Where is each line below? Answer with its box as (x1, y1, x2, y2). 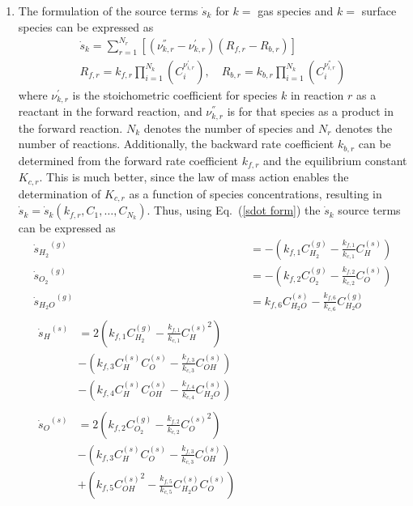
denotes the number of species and (143, 119, 315, 136)
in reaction (290, 86, 344, 103)
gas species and (258, 2, 334, 19)
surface (361, 2, 397, 19)
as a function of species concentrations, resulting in (129, 185, 382, 202)
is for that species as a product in (227, 103, 394, 120)
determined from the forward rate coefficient (18, 151, 239, 168)
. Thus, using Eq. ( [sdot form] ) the (147, 202, 321, 219)
